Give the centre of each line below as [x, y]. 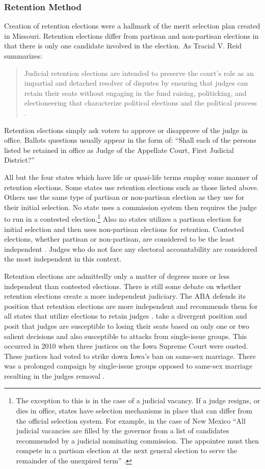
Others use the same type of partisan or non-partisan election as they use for [124, 197]
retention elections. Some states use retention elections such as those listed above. [131, 187]
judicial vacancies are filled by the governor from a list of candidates [123, 431]
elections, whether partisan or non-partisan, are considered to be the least [120, 239]
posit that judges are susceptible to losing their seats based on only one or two [127, 325]
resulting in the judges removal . [55, 375]
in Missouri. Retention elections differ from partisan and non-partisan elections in [131, 35]
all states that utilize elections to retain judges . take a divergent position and [126, 316]
